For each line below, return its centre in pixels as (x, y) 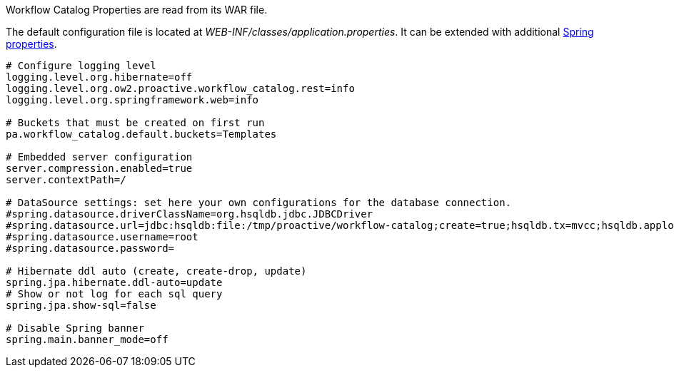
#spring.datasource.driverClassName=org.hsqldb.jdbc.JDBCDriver (190, 214)
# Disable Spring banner (75, 328)
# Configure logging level (81, 66)
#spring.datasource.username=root (102, 237)
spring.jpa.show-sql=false (81, 305)
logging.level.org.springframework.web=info (132, 100)
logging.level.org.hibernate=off (99, 77)
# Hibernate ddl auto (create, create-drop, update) (156, 271)
